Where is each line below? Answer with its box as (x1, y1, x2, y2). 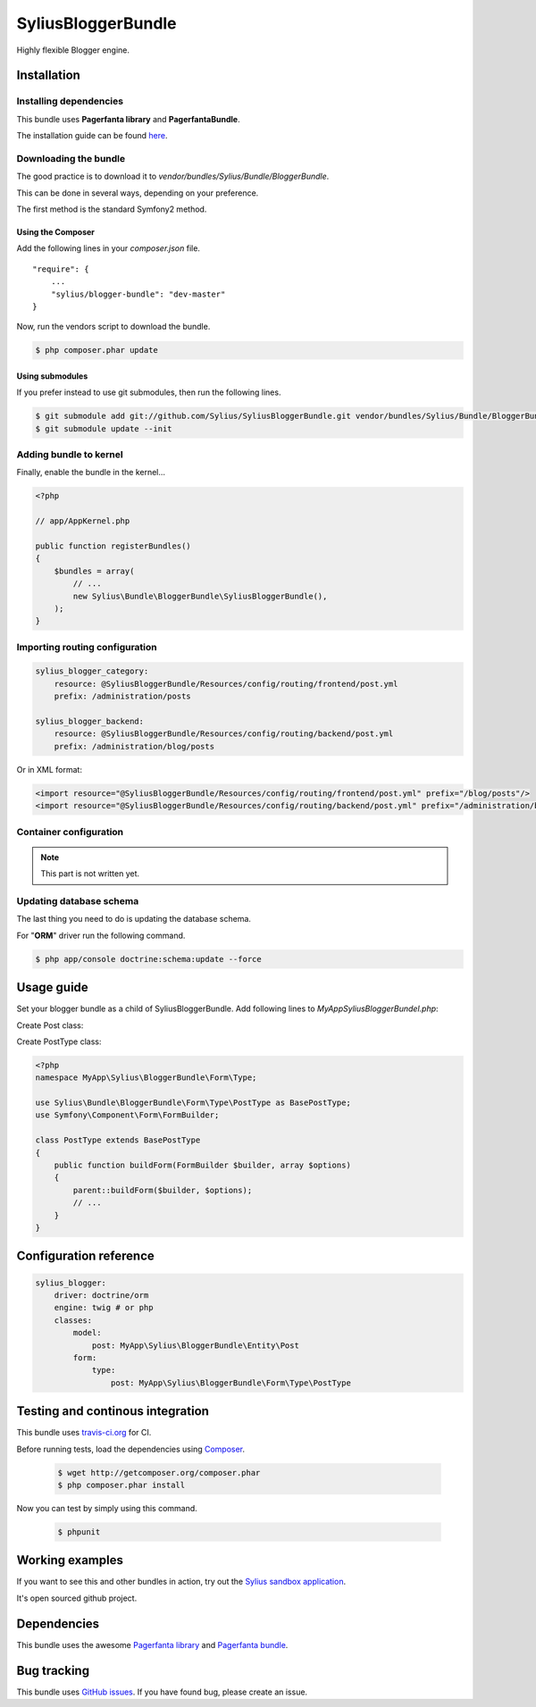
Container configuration (16, 825, 124, 838)
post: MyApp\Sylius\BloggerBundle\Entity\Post (91, 1340, 299, 1351)
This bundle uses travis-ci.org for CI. (16, 1427, 152, 1438)
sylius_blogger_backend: (35, 716, 145, 727)
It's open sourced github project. (16, 1593, 138, 1603)
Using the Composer (16, 227, 96, 238)
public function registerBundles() (35, 540, 191, 551)
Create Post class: (16, 1019, 84, 1031)
